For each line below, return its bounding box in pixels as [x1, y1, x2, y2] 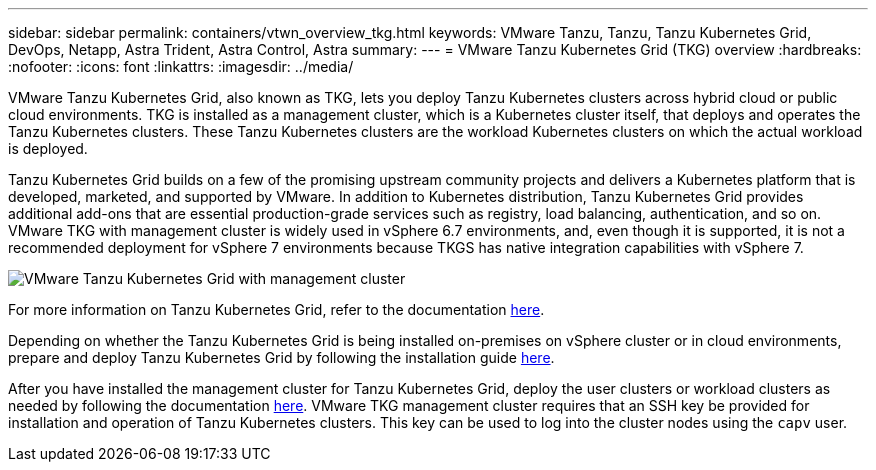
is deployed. [8, 140, 88, 157]
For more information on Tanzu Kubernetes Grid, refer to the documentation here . [8, 301, 545, 318]
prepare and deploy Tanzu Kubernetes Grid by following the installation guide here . [8, 349, 555, 366]
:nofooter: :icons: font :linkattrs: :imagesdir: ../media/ [8, 58, 354, 75]
